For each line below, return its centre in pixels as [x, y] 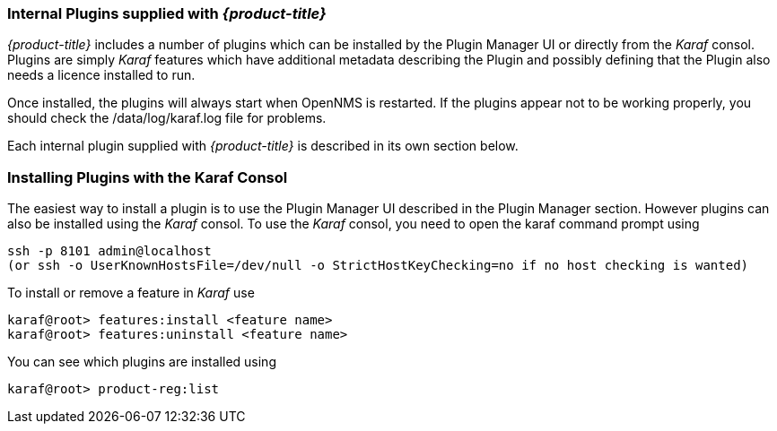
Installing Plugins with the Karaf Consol [148, 177]
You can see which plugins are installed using [142, 362]
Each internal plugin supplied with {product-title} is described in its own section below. [263, 146]
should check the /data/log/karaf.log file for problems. [167, 118]
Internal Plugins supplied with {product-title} [167, 13]
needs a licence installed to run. [101, 75]
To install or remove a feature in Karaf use [131, 293]
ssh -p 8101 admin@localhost [109, 251]
